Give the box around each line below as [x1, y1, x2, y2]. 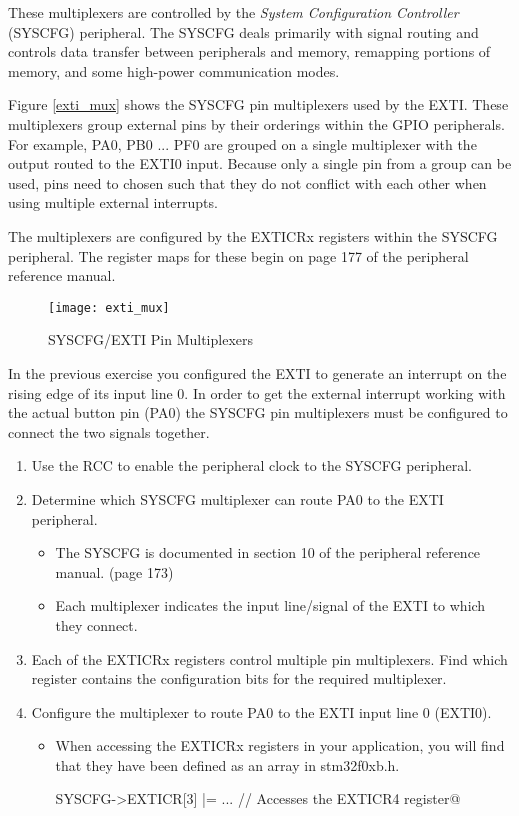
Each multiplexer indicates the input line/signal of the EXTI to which [55, 595, 486, 616]
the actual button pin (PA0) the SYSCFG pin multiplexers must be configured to [8, 402, 508, 423]
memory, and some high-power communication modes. [8, 60, 340, 81]
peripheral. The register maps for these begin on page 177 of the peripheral [8, 245, 469, 266]
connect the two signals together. [8, 421, 210, 442]
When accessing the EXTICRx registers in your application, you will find [55, 735, 505, 756]
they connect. [55, 614, 138, 635]
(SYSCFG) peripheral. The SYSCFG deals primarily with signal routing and [8, 21, 479, 42]
